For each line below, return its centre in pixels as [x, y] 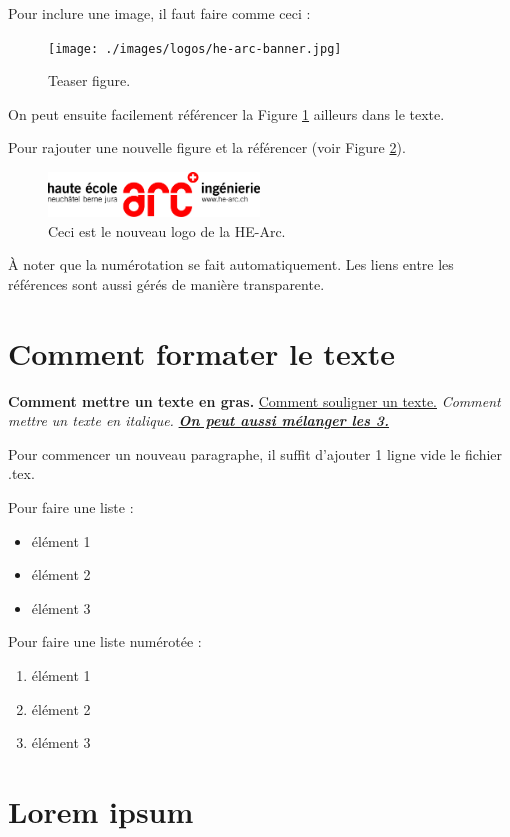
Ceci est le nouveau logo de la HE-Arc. [167, 230]
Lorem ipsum [101, 811]
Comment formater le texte [201, 352]
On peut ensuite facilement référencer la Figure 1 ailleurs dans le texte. [226, 113]
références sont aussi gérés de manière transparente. [166, 283]
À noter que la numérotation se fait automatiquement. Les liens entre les [231, 264]
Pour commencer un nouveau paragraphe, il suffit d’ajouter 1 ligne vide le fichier [255, 453]
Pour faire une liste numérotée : [105, 641]
